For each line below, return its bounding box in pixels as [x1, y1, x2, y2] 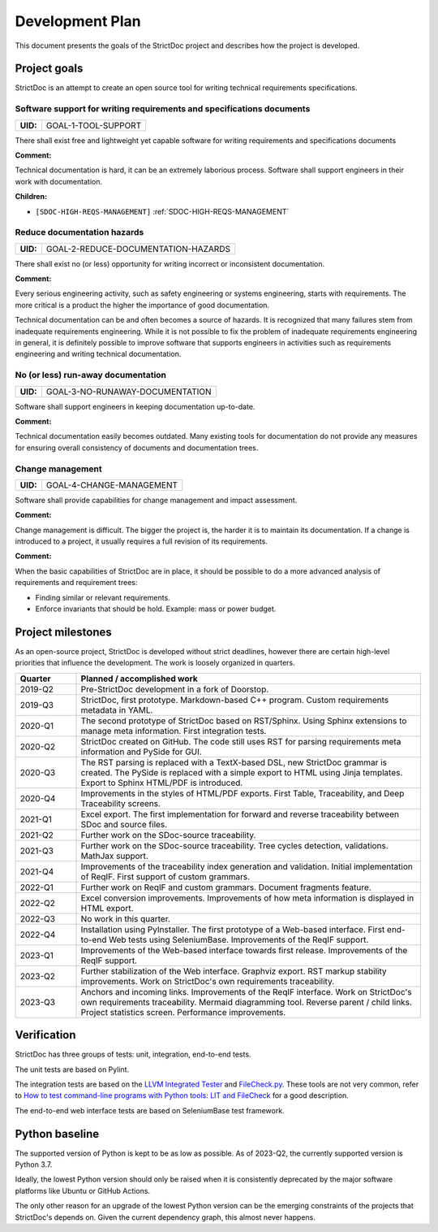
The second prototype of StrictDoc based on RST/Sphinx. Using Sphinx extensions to [80, 715, 407, 727]
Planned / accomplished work [80, 673, 198, 684]
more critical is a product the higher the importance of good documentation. [15, 300, 270, 310]
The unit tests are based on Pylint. [15, 1065, 130, 1074]
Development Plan [15, 12, 141, 30]
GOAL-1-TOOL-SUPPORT [45, 119, 142, 131]
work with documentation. [15, 176, 103, 186]
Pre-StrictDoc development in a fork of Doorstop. [80, 683, 269, 695]
